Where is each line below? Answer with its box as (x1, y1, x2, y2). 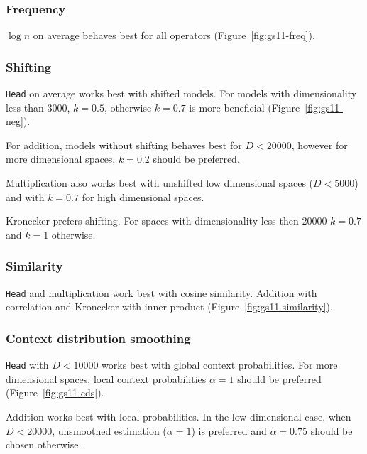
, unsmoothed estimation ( (52, 423, 167, 438)
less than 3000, (6, 99, 70, 114)
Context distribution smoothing (6, 329, 191, 347)
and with (6, 189, 45, 204)
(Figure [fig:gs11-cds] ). (6, 385, 104, 400)
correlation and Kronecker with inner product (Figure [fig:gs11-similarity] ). (6, 299, 333, 314)
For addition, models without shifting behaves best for (6, 137, 242, 152)
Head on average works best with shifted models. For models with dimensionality (6, 86, 357, 101)
